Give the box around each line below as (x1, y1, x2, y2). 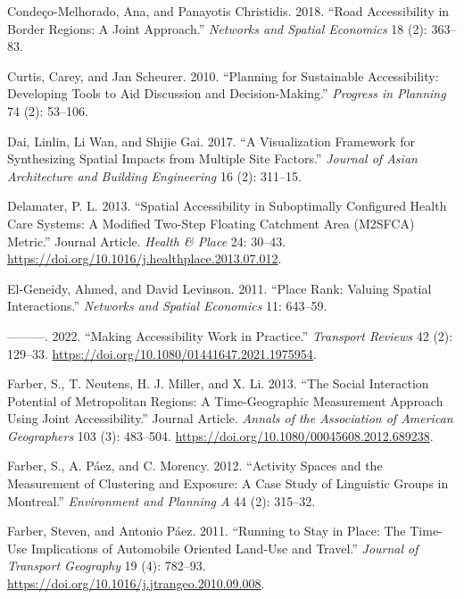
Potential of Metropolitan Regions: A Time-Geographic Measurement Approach (7, 391, 443, 410)
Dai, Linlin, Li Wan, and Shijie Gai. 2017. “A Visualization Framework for (7, 131, 415, 150)
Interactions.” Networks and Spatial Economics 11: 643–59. (7, 296, 327, 315)
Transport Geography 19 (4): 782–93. (7, 556, 206, 575)
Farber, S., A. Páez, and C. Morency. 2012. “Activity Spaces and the (7, 456, 383, 475)
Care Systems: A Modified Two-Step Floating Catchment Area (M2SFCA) (7, 213, 415, 232)
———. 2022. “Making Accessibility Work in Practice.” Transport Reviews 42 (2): (7, 326, 453, 345)
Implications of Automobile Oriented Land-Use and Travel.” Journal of (30, 538, 418, 557)
